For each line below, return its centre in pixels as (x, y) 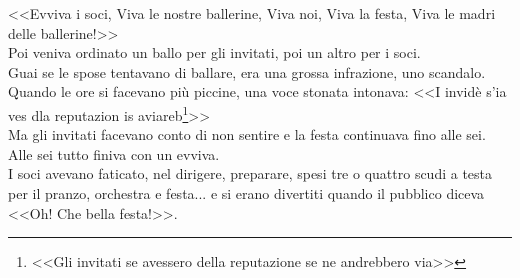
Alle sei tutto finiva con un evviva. (114, 153)
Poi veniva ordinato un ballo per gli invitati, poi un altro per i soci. (214, 52)
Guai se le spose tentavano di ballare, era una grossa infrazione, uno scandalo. (247, 71)
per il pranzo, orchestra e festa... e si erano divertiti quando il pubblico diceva (246, 193)
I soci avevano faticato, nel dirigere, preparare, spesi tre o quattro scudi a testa (250, 173)
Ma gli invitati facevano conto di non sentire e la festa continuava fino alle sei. (247, 134)
